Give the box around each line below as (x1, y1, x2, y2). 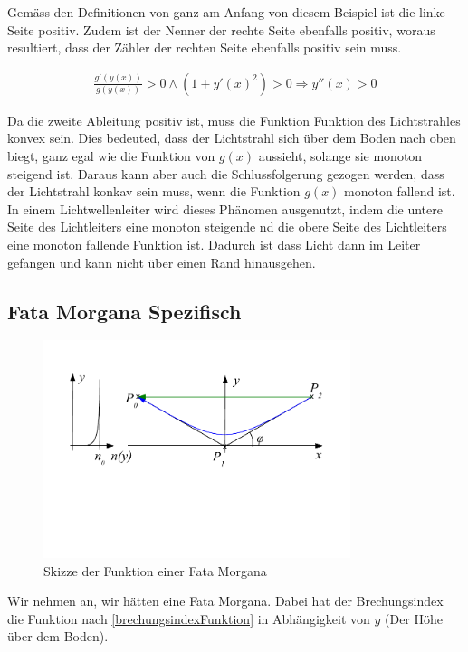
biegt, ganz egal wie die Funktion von (7, 146, 215, 165)
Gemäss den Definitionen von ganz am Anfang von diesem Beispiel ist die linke (7, 3, 445, 21)
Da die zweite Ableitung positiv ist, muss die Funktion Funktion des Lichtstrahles (7, 110, 461, 129)
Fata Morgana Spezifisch (7, 297, 242, 325)
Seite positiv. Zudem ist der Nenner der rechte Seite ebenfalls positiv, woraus (7, 20, 435, 39)
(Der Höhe (384, 609, 443, 628)
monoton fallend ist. (344, 182, 455, 201)
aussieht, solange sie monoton (258, 146, 423, 165)
